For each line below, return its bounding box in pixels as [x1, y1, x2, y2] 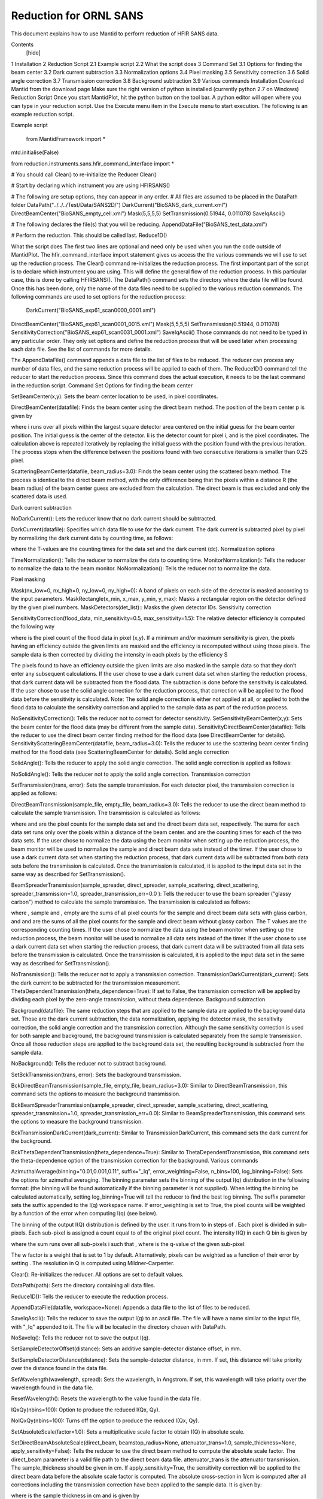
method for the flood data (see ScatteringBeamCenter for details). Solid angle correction [11, 748, 230, 755]
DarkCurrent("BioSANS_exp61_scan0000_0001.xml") [26, 306, 156, 314]
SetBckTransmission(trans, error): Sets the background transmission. [11, 1071, 181, 1078]
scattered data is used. [11, 493, 68, 500]
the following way [11, 623, 55, 630]
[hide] [26, 49, 41, 56]
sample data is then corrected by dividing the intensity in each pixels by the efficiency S [11, 651, 228, 658]
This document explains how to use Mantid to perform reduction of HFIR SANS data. [11, 30, 219, 37]
